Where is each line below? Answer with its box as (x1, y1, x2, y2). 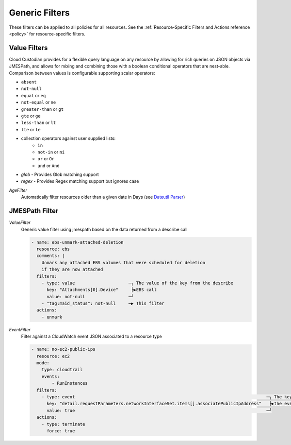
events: (41, 374, 60, 379)
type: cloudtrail (41, 367, 83, 373)
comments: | (36, 253, 65, 258)
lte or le (21, 126, 41, 132)
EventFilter (9, 326, 31, 332)
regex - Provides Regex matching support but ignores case (21, 178, 139, 184)
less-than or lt (21, 120, 56, 126)
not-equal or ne (21, 100, 56, 105)
